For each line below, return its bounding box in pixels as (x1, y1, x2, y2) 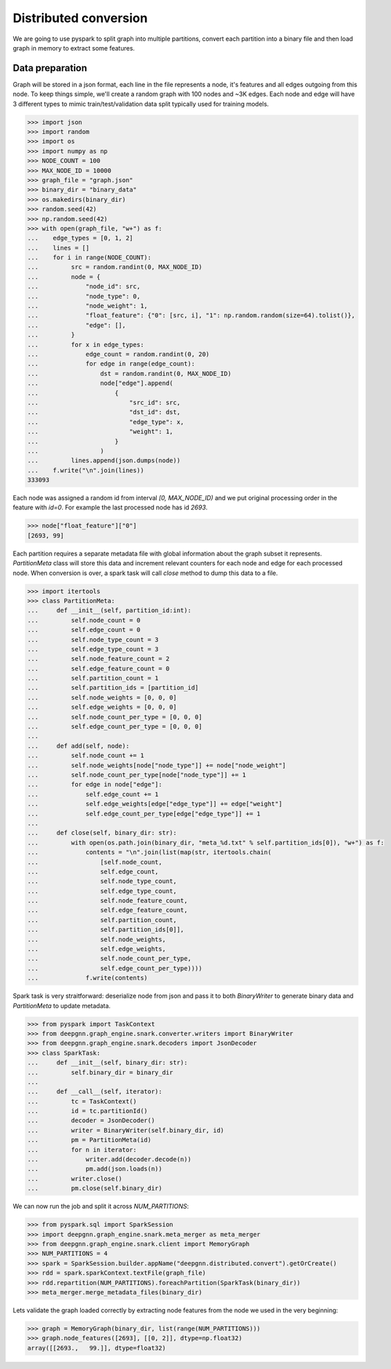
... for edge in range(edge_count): (27, 360, 195, 368)
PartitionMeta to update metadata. (12, 1001, 111, 1010)
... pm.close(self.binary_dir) (27, 1184, 162, 1192)
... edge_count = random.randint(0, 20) (27, 350, 210, 358)
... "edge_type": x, (27, 418, 184, 426)
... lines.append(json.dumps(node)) (27, 457, 181, 464)
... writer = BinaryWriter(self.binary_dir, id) (27, 1126, 225, 1134)
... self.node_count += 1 (27, 752, 144, 759)
